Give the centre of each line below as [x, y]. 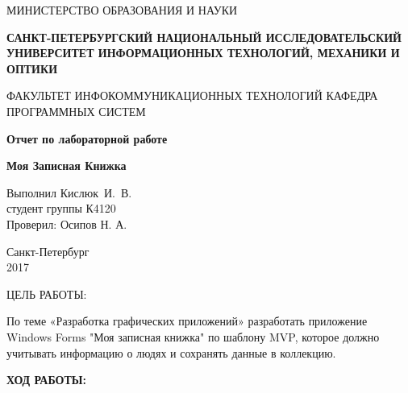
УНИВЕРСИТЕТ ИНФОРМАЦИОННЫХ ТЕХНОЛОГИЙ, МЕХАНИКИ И [203, 53]
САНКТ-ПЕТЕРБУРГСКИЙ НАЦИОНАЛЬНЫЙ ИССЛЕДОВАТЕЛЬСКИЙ [204, 37]
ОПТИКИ [32, 68]
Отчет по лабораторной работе [87, 138]
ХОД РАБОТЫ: [47, 380]
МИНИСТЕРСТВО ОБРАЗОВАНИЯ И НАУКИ [122, 10]
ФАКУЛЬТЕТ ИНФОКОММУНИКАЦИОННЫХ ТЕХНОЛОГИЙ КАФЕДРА [192, 95]
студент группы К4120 [61, 208]
